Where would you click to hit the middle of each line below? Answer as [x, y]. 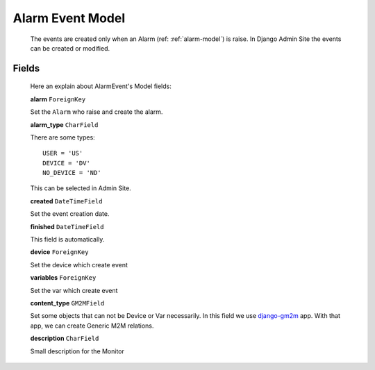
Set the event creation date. [70, 214]
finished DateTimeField [67, 226]
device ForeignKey [59, 252]
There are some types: [62, 137]
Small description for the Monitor [77, 351]
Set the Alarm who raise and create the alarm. [97, 112]
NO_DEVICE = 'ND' [72, 173]
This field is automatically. [67, 239]
